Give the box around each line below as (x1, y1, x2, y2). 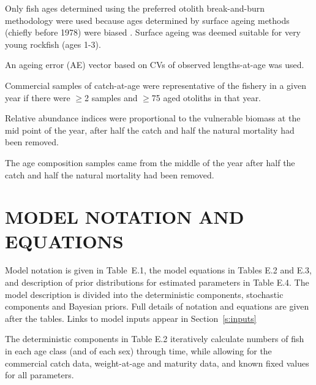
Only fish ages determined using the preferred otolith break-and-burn (5, 2, 265, 14)
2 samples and (84, 91, 138, 104)
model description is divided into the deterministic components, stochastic (5, 288, 284, 300)
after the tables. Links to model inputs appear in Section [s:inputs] (5, 311, 257, 324)
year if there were (5, 91, 70, 104)
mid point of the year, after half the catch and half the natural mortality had (5, 123, 295, 136)
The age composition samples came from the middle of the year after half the (5, 156, 295, 169)
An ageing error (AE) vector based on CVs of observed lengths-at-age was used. (5, 58, 304, 71)
